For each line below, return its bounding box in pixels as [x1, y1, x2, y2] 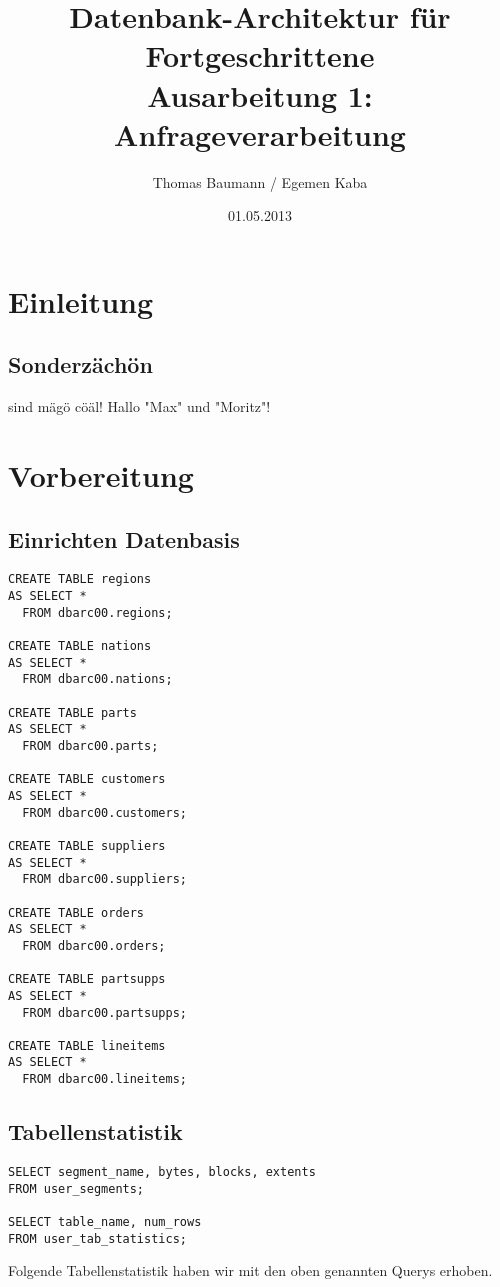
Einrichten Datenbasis [8, 523, 240, 554]
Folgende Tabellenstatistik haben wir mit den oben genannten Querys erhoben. [8, 1260, 493, 1281]
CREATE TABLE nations [8, 639, 152, 654]
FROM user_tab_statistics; [8, 1231, 187, 1246]
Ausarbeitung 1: [147, 74, 373, 115]
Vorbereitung [8, 455, 194, 496]
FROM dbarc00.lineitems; [22, 1072, 187, 1087]
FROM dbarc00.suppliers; [22, 872, 187, 887]
